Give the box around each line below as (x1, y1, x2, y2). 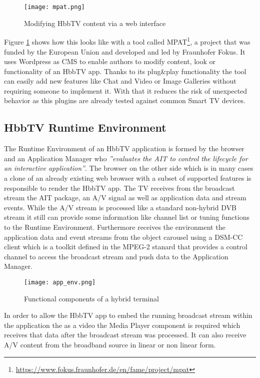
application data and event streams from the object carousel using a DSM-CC (4, 231, 243, 242)
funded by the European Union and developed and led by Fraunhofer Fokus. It (4, 46, 245, 57)
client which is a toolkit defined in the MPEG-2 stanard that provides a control (4, 241, 247, 252)
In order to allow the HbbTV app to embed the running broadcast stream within (4, 310, 252, 320)
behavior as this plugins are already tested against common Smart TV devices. (4, 95, 245, 106)
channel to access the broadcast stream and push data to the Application (4, 251, 228, 261)
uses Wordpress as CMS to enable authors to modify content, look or (4, 56, 215, 67)
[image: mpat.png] (24, 4, 85, 11)
